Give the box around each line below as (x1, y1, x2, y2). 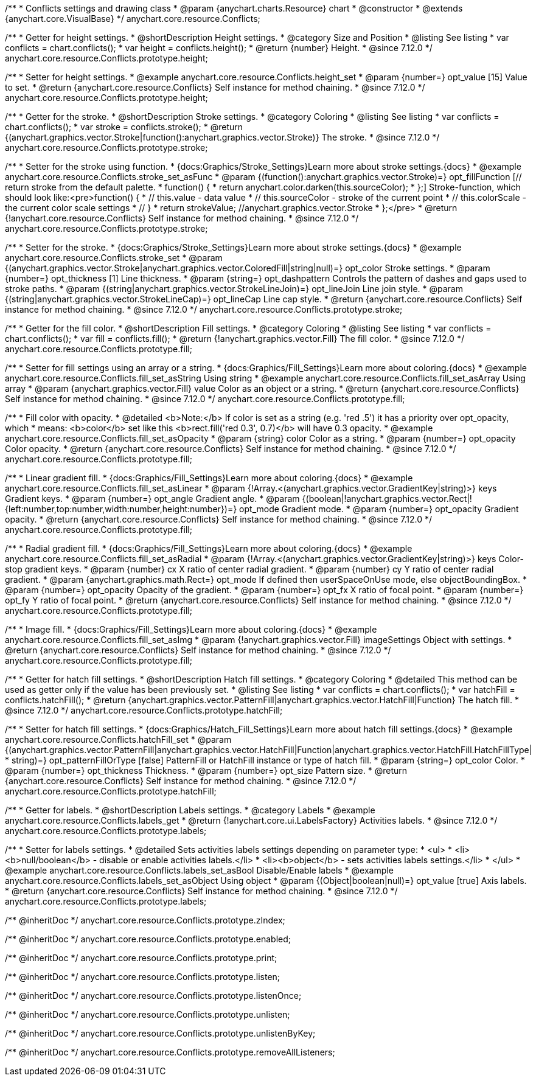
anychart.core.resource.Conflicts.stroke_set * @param (5, 252, 223, 263)
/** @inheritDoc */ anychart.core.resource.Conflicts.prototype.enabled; (5, 934, 291, 944)
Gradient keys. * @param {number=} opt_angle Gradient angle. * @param (5, 493, 300, 504)
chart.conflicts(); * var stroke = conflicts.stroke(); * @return (5, 122, 243, 132)
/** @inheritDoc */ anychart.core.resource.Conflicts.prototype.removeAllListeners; (5, 1047, 335, 1057)
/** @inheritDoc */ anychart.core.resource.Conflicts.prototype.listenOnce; (5, 990, 302, 1001)
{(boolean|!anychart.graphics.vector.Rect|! (302, 493, 472, 504)
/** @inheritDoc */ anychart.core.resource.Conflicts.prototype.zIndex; (5, 915, 285, 925)
